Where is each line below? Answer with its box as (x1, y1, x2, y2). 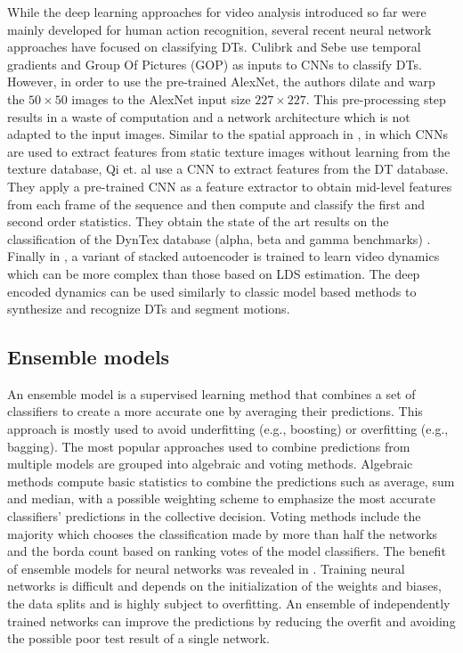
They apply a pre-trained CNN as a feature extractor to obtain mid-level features (7, 176, 452, 195)
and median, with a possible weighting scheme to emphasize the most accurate (7, 489, 436, 508)
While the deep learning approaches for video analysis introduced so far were (7, 3, 426, 20)
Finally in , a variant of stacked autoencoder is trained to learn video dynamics (7, 247, 440, 265)
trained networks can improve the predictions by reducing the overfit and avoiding (7, 611, 456, 630)
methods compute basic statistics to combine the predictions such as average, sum (7, 471, 455, 490)
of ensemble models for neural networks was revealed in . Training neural (7, 559, 405, 577)
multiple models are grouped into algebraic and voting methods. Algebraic (7, 454, 413, 473)
